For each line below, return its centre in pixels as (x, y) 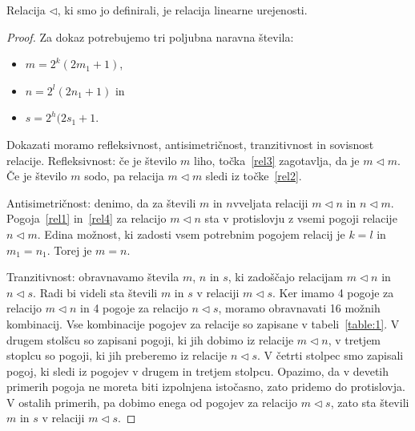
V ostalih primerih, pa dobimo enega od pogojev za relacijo (152, 402)
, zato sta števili (370, 402)
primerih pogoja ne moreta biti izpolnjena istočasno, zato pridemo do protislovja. (206, 387)
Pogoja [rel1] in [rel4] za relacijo (87, 218)
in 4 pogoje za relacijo (134, 308)
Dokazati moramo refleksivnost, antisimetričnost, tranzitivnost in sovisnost (190, 144)
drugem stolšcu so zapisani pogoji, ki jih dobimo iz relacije (150, 339)
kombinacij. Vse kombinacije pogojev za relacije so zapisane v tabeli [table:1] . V (203, 323)
